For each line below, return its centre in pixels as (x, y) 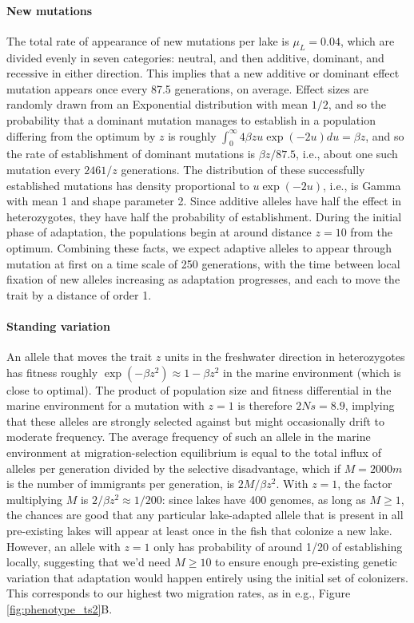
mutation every (44, 169)
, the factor (365, 484)
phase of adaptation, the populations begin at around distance (159, 232)
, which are (367, 40)
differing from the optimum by (81, 135)
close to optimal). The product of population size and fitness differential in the (199, 389)
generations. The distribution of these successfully (243, 169)
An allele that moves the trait (80, 357)
